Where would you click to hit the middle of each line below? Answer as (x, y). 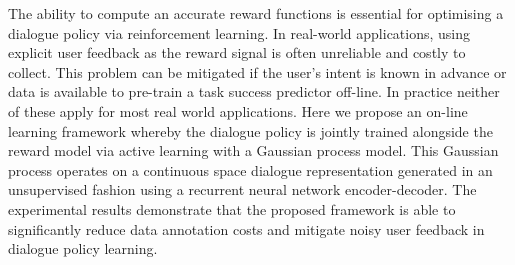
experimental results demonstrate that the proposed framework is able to (232, 208)
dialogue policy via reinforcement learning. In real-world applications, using (239, 32)
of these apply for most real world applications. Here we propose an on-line (238, 110)
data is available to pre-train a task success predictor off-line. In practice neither (254, 91)
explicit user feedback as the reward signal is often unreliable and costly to (237, 52)
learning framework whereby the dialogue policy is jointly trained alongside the (250, 130)
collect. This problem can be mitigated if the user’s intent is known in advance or (257, 71)
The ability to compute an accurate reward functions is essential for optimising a (256, 13)
